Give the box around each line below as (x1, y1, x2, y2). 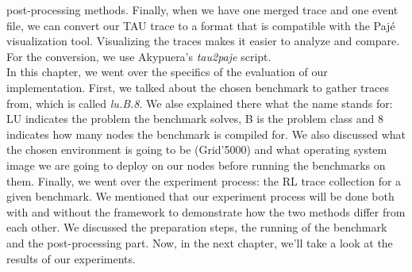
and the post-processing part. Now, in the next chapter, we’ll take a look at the (6, 234, 393, 251)
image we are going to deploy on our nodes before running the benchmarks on (6, 156, 386, 173)
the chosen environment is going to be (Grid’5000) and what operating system (6, 141, 387, 158)
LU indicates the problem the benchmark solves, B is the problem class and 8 (6, 110, 383, 127)
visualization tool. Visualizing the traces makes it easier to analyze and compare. (6, 33, 400, 49)
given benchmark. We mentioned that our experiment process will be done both (6, 188, 395, 205)
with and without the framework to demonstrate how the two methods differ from (6, 203, 406, 220)
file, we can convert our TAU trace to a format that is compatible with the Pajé (6, 17, 395, 33)
